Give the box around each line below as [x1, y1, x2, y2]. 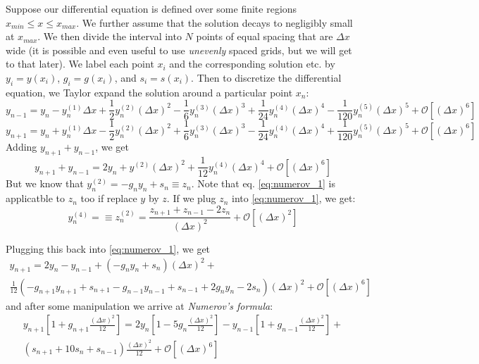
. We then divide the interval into [37, 29, 182, 44]
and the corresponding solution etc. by [169, 56, 335, 71]
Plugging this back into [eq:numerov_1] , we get [6, 241, 211, 256]
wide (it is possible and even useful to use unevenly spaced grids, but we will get [6, 42, 352, 57]
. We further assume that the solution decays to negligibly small [76, 15, 353, 30]
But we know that [6, 176, 84, 191]
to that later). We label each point [6, 56, 154, 71]
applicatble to [6, 191, 66, 206]
